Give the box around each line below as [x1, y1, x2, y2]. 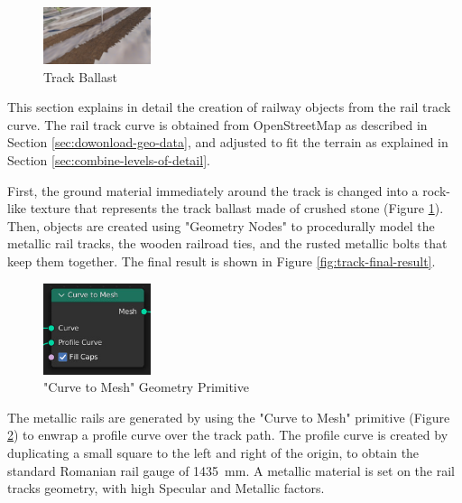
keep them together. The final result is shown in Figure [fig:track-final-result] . [7, 252, 436, 270]
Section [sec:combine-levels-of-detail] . [7, 151, 210, 170]
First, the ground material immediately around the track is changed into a [7, 181, 419, 200]
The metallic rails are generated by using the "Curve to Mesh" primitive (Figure [7, 407, 450, 426]
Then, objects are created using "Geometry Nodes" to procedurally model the [7, 216, 435, 235]
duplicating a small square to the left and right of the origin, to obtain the [7, 442, 420, 461]
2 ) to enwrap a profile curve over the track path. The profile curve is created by [7, 425, 448, 444]
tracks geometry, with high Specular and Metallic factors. [7, 479, 325, 498]
